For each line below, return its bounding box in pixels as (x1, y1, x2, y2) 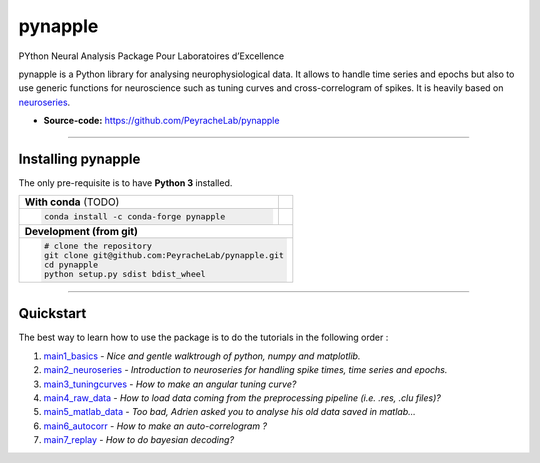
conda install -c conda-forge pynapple (43, 211, 226, 222)
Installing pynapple (18, 150, 141, 167)
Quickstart (18, 305, 87, 322)
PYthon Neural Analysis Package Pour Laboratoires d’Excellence (18, 50, 285, 62)
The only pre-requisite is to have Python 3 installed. (18, 177, 233, 189)
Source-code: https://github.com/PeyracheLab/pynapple (43, 115, 280, 127)
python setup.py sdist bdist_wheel (43, 269, 206, 280)
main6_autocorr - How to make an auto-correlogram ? (43, 420, 268, 432)
